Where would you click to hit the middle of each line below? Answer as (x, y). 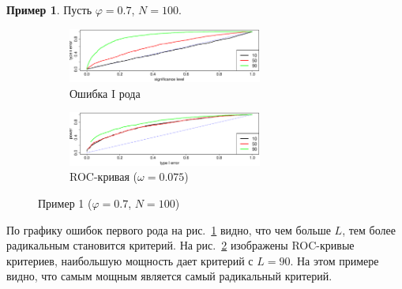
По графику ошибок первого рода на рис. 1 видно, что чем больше (169, 229)
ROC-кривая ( (104, 176)
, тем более (369, 229)
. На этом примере (334, 260)
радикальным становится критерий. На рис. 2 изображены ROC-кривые (180, 245)
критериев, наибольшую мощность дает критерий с (130, 260)
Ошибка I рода (105, 93)
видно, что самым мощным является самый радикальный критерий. (169, 276)
